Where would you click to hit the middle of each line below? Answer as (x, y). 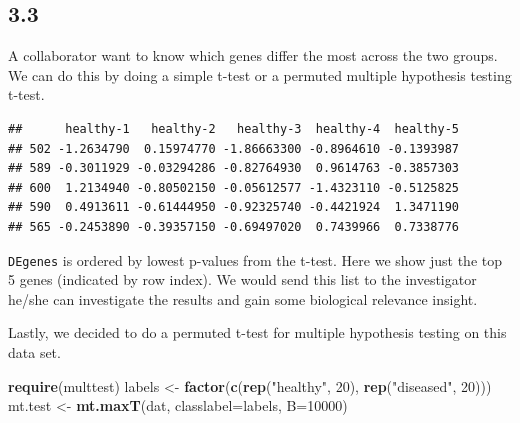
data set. (34, 351)
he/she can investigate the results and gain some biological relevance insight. (243, 298)
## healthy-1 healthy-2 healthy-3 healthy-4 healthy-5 (234, 128)
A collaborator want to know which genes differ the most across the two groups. (253, 55)
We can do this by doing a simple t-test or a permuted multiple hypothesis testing (260, 74)
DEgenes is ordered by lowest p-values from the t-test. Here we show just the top (255, 259)
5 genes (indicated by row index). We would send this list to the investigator (242, 279)
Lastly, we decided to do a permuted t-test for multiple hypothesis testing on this (257, 332)
